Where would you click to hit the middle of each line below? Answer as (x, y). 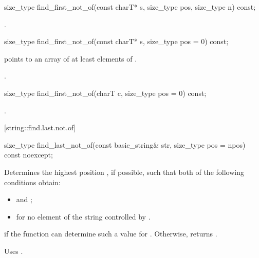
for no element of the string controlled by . (83, 216)
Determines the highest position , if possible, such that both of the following (124, 172)
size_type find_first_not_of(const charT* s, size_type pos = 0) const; (116, 41)
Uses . (14, 251)
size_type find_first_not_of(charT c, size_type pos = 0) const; (105, 93)
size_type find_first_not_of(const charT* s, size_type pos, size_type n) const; (130, 7)
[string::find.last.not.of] (40, 127)
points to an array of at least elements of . (71, 58)
